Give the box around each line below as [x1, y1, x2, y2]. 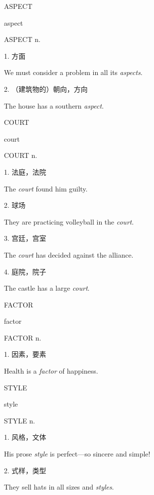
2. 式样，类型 [4, 465, 46, 475]
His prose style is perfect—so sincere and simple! [4, 449, 151, 459]
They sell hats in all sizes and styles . [4, 482, 114, 492]
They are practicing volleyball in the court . [4, 216, 134, 227]
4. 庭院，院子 [4, 266, 46, 276]
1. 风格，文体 [4, 432, 46, 442]
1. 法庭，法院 [4, 166, 46, 177]
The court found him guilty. [4, 183, 88, 193]
